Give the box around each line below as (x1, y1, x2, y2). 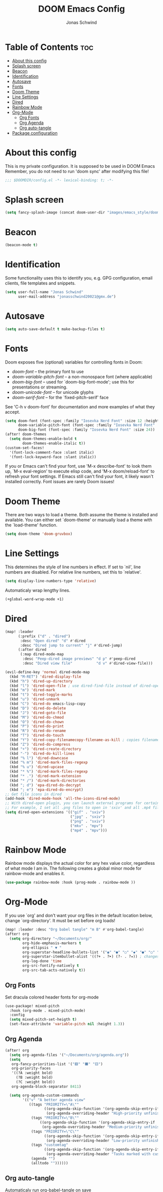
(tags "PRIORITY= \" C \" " (31, 1129, 79, 1134)
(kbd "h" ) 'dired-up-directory (9, 679, 73, 684)
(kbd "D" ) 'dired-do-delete (9, 706, 66, 711)
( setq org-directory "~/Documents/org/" (9, 936, 92, 941)
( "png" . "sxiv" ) (70, 819, 105, 824)
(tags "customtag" (31, 1142, 68, 1148)
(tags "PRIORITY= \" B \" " (31, 1116, 79, 1121)
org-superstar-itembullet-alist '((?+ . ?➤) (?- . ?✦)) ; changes (22, 954, 160, 959)
